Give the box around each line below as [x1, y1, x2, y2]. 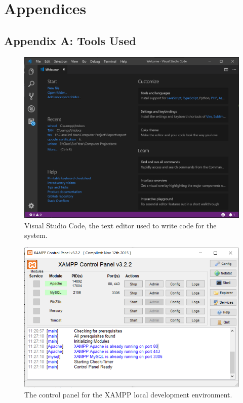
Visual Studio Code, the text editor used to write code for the [24, 220, 217, 230]
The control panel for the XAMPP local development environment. [24, 389, 232, 399]
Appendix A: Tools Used [4, 32, 136, 48]
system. [24, 230, 48, 240]
